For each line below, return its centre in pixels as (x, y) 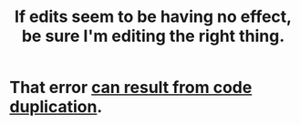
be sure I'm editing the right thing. (153, 36)
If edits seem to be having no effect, (153, 17)
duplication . (56, 107)
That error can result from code (131, 88)
